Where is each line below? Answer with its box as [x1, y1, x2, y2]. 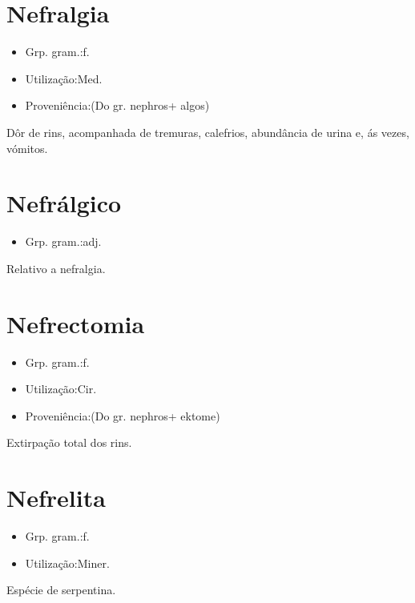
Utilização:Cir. [25, 380, 97, 397]
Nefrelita [6, 481, 106, 514]
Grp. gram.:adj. [25, 233, 102, 250]
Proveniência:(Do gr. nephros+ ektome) [25, 407, 220, 424]
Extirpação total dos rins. [6, 434, 132, 451]
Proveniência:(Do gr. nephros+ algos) [25, 97, 210, 114]
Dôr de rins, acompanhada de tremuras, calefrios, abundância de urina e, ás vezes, [6, 123, 409, 140]
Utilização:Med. [25, 70, 103, 86]
